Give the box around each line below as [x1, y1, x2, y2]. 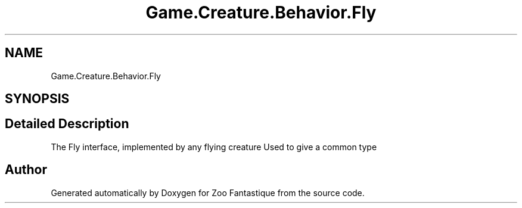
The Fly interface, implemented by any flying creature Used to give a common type [51, 141, 377, 152]
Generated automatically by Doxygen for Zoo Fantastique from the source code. [51, 187, 365, 198]
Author [5, 162, 47, 178]
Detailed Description [5, 116, 129, 132]
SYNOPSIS [5, 91, 70, 107]
